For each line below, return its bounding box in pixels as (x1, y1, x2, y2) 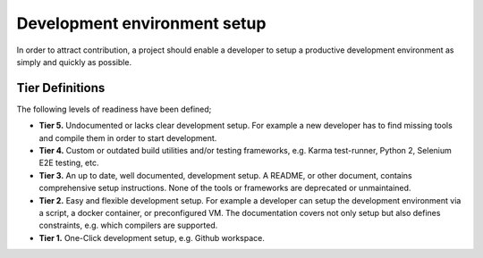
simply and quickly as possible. (16, 56, 132, 67)
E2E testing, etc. (38, 157, 99, 169)
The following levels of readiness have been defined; (16, 104, 212, 114)
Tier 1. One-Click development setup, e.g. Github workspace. (38, 232, 266, 243)
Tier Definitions (16, 80, 106, 96)
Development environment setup (16, 13, 267, 33)
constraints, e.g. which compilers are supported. (38, 220, 218, 231)
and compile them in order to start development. (38, 132, 217, 143)
